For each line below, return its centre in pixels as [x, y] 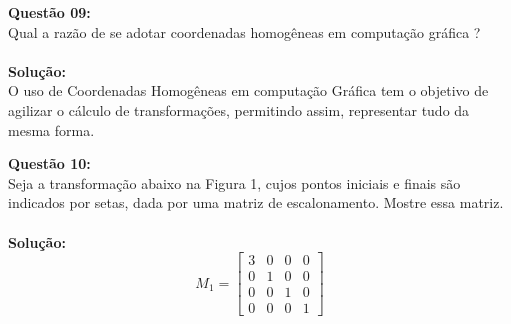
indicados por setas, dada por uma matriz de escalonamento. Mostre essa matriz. [256, 202]
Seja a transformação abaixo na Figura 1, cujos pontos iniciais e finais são [234, 182]
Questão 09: [49, 12]
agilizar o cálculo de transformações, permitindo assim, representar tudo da [239, 109]
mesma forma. [51, 129]
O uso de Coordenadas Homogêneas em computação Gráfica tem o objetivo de [248, 90]
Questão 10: [49, 163]
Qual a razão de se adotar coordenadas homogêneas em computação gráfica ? [244, 31]
